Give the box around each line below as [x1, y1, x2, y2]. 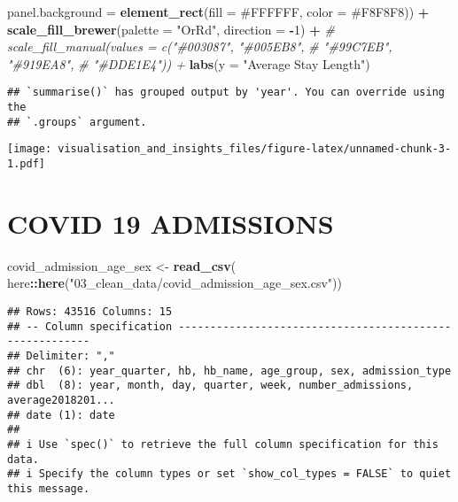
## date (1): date [7, 408, 115, 421]
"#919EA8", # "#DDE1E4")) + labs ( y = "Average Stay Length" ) [7, 54, 370, 73]
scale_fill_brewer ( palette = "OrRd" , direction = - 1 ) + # [7, 19, 335, 38]
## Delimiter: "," [7, 349, 115, 362]
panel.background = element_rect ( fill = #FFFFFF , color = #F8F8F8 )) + [7, 3, 430, 20]
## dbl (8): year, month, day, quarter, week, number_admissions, [7, 379, 414, 392]
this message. [7, 482, 90, 495]
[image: [7, 143, 52, 156]
